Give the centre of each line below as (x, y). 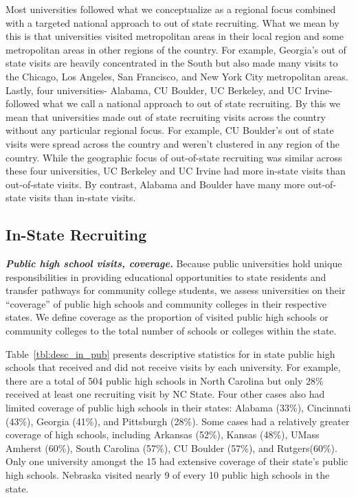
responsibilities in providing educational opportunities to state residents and (166, 276)
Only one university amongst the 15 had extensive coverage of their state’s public (177, 461)
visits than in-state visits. (82, 197)
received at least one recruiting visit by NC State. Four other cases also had (165, 394)
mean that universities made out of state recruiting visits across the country (166, 116)
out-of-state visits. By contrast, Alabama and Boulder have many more (155, 184)
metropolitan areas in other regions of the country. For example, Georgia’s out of (176, 49)
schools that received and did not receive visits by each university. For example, (173, 367)
